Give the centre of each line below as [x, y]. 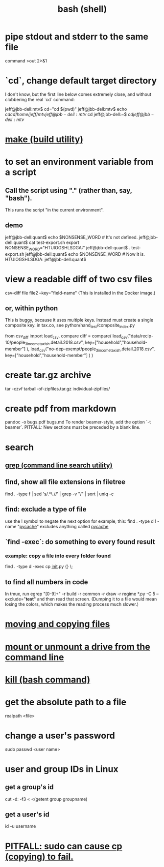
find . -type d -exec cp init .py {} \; [39, 567]
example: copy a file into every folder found [58, 556]
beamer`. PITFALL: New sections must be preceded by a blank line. [73, 427]
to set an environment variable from [79, 162]
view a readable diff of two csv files [79, 279]
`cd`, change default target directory [81, 81]
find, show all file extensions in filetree [65, 482]
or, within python [32, 308]
